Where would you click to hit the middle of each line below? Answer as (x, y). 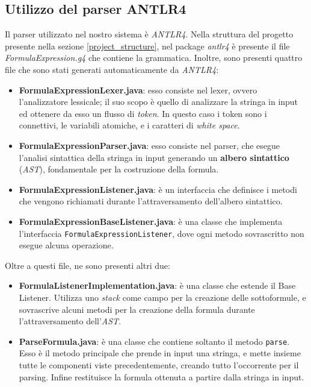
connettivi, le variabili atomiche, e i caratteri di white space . (129, 125)
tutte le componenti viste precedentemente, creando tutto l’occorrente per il (159, 364)
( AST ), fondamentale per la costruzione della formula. (119, 169)
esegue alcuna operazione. (66, 245)
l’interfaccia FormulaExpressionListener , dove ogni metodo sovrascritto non (162, 233)
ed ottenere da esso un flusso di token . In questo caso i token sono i (143, 113)
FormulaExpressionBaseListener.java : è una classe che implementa (151, 221)
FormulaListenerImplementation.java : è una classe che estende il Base (157, 285)
